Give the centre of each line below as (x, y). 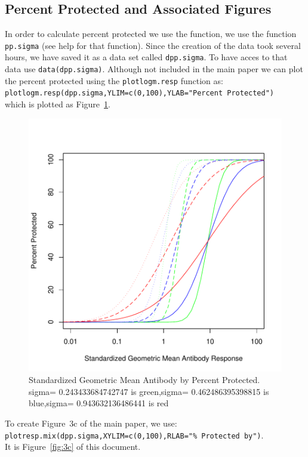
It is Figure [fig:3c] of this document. (73, 447)
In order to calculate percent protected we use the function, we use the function (151, 34)
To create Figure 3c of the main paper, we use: (91, 423)
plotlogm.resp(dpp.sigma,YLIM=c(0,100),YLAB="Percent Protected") (140, 93)
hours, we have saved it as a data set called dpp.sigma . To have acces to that (146, 57)
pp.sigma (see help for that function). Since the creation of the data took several (153, 45)
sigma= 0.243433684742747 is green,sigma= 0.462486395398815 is (149, 391)
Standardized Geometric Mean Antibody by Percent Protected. (144, 380)
